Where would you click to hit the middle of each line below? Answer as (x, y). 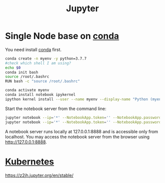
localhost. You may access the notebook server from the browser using (77, 137)
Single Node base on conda (62, 36)
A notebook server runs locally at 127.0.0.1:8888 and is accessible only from (82, 131)
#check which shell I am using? (38, 63)
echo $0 (13, 68)
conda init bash (22, 72)
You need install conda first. (33, 49)
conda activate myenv (27, 90)
